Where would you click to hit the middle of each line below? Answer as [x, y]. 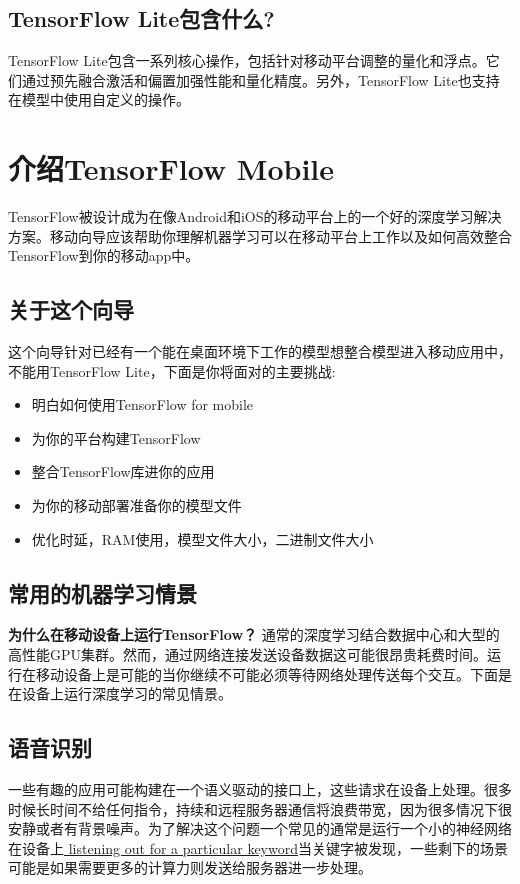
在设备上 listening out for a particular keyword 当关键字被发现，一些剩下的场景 [258, 847]
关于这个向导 [71, 309]
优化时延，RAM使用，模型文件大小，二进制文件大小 [202, 538]
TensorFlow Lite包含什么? [141, 18]
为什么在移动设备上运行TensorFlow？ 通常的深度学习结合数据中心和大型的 [254, 634]
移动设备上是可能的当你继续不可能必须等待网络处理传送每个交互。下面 [266, 673]
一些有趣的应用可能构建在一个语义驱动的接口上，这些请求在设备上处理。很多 [260, 789]
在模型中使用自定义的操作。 [99, 99]
